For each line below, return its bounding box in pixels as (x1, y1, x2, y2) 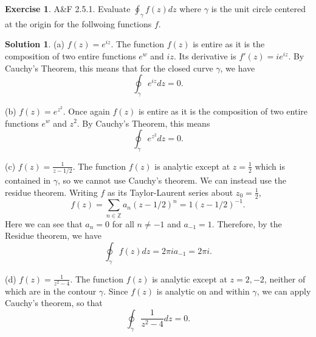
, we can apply (256, 284, 311, 297)
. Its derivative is (173, 49, 236, 62)
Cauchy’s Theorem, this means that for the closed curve (5, 61, 213, 74)
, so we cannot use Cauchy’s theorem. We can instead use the (58, 174, 287, 187)
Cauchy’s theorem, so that (5, 296, 103, 309)
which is (255, 159, 285, 172)
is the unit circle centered (211, 2, 306, 15)
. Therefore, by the (211, 217, 282, 230)
